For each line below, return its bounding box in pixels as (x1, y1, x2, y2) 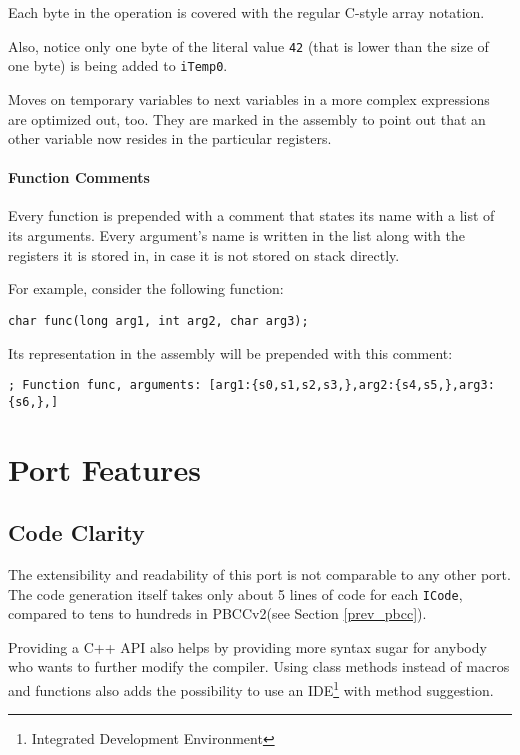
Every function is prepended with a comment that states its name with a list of (8, 205, 495, 226)
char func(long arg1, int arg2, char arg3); (8, 313, 309, 328)
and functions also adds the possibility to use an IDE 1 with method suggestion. (8, 677, 494, 700)
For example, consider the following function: (8, 278, 284, 299)
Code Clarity (8, 517, 145, 548)
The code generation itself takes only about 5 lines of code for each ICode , (8, 583, 463, 604)
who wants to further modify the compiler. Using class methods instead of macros (8, 656, 510, 677)
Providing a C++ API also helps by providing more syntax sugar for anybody (8, 636, 487, 657)
